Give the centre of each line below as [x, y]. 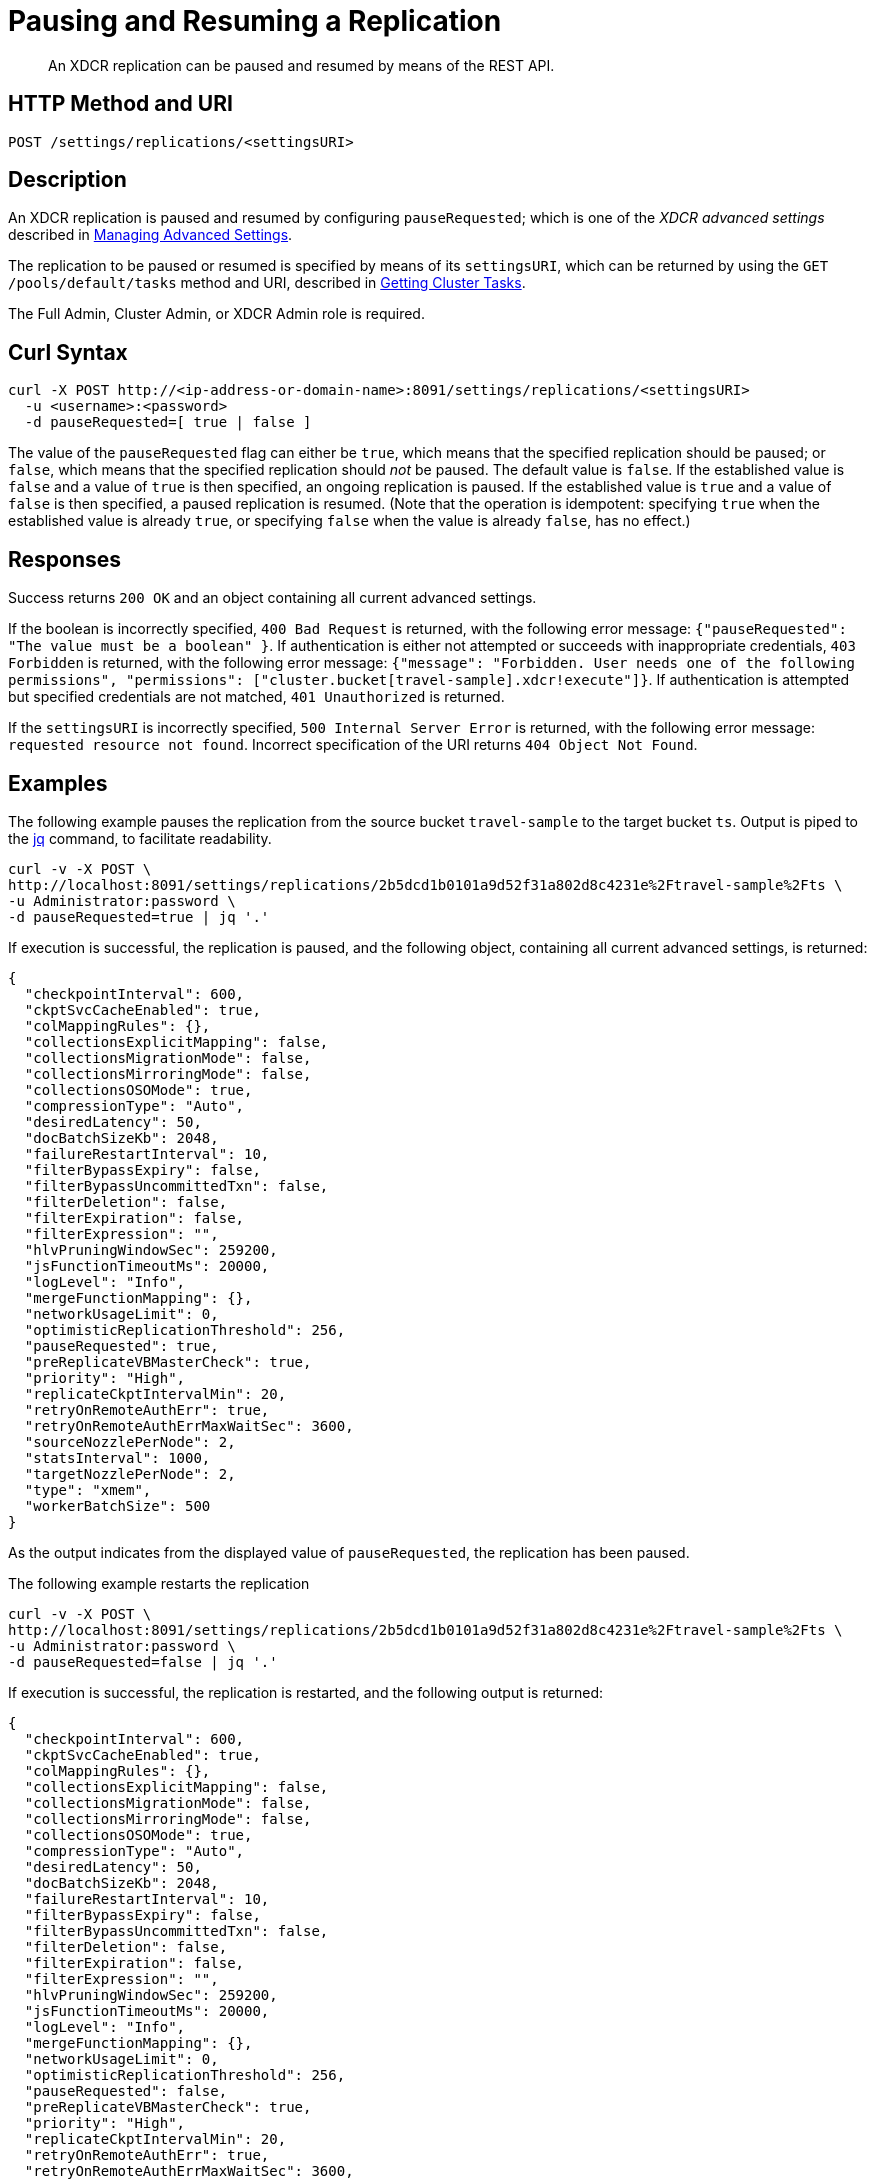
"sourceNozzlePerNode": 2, [130, 1441]
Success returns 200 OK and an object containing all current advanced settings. [272, 598]
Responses [65, 559]
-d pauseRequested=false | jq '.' [143, 1661]
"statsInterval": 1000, [117, 1457]
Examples [58, 783]
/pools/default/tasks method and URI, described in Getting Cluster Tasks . [267, 283]
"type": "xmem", [88, 1489]
